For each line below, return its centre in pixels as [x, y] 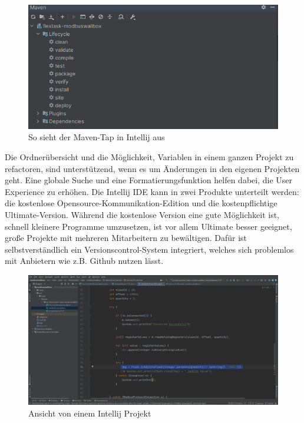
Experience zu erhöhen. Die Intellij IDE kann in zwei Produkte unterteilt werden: [152, 191]
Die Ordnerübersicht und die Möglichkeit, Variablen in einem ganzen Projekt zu [149, 157]
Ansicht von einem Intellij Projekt [90, 413]
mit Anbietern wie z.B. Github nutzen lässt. [84, 261]
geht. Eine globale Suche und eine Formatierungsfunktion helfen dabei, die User [148, 180]
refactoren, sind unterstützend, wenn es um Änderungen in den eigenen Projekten [152, 168]
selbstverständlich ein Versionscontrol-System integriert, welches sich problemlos [149, 249]
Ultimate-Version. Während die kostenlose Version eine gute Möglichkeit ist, [142, 214]
